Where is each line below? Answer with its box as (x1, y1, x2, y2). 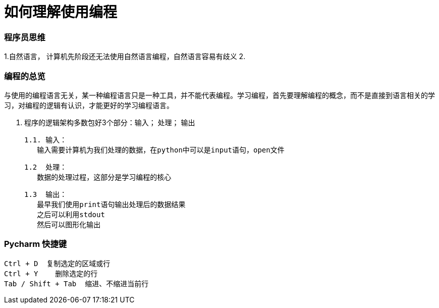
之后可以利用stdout (37, 210, 105, 219)
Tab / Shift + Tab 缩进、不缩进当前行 (4, 279, 149, 288)
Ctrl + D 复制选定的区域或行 (4, 259, 111, 268)
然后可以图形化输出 (37, 220, 101, 229)
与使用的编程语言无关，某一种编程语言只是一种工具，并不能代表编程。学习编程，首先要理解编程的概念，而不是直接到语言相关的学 (4, 90, 435, 99)
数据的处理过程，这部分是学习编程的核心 (37, 173, 172, 181)
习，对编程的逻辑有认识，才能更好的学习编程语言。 (4, 100, 174, 110)
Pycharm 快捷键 (4, 239, 67, 249)
